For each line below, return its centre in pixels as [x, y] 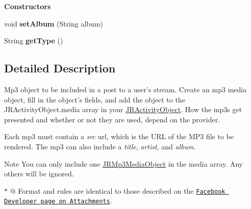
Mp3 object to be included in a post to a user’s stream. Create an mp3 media [125, 89]
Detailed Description [60, 68]
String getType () [34, 41]
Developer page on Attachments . [58, 201]
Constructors [28, 6]
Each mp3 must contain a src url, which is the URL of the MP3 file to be [119, 136]
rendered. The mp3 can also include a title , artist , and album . [100, 146]
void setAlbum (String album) [54, 23]
